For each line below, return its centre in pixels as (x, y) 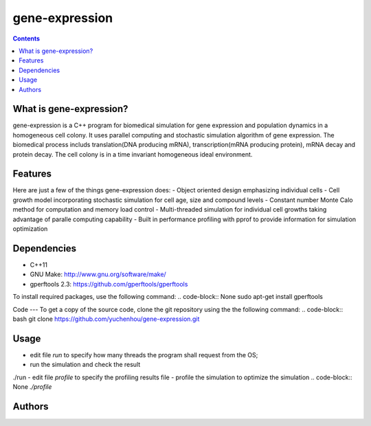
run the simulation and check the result (85, 365)
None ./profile (32, 386)
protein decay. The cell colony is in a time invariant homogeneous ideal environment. (133, 154)
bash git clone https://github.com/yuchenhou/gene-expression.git (106, 319)
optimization (30, 229)
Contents (26, 38)
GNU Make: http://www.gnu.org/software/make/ (98, 274)
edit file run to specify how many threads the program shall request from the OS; (144, 355)
